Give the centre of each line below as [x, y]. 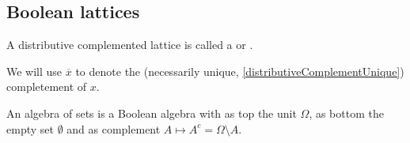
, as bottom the [346, 113]
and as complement [114, 128]
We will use [34, 71]
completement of [47, 87]
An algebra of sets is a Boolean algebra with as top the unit [152, 113]
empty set [30, 128]
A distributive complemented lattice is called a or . [130, 45]
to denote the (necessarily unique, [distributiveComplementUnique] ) [240, 71]
